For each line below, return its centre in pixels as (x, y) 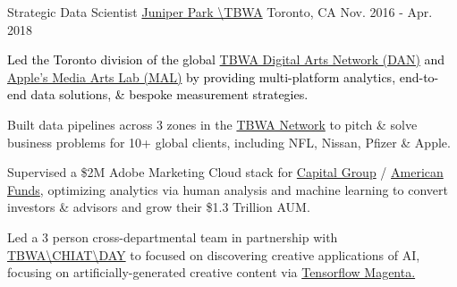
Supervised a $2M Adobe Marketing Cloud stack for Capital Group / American (225, 172)
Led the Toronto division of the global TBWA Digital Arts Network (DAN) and (226, 59)
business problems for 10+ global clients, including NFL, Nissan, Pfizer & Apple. (229, 142)
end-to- (419, 76)
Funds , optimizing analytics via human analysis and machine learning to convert (228, 189)
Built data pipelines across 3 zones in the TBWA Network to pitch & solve (212, 124)
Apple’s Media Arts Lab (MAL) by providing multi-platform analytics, (202, 76)
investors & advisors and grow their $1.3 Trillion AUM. (159, 207)
